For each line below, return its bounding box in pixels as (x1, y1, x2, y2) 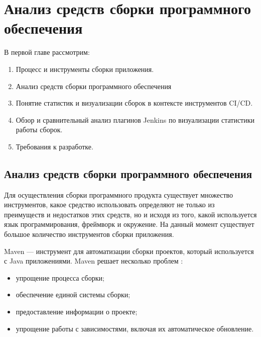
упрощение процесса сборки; (16, 272, 104, 283)
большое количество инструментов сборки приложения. (4, 229, 174, 239)
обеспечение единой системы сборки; (16, 289, 130, 300)
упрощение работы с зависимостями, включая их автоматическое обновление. (16, 323, 254, 333)
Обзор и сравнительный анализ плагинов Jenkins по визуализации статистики (16, 114, 255, 125)
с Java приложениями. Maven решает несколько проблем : (4, 256, 183, 266)
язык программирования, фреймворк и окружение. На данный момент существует (4, 219, 254, 229)
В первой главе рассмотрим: (4, 47, 90, 57)
